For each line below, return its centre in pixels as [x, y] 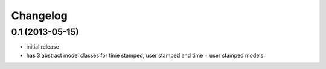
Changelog [39, 16]
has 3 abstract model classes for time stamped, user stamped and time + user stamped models [145, 55]
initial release [43, 47]
